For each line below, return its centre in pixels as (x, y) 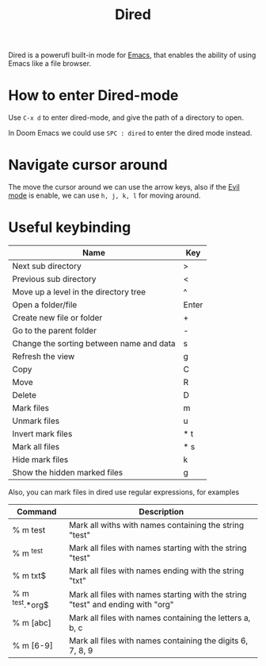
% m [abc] (32, 623)
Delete (25, 395)
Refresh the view (44, 356)
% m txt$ (29, 576)
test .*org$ (30, 604)
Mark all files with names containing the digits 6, (158, 641)
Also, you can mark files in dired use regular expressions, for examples (124, 492)
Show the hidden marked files (68, 472)
